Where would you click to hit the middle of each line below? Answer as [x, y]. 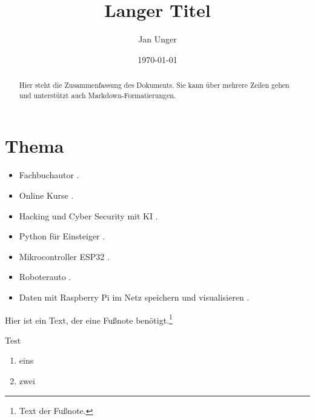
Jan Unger [157, 39]
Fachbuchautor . [49, 175]
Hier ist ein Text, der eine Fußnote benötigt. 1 [89, 319]
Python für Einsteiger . [62, 236]
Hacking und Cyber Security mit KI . [88, 215]
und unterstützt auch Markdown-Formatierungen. [98, 95]
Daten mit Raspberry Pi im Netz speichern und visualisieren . [134, 297]
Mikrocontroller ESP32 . [64, 256]
